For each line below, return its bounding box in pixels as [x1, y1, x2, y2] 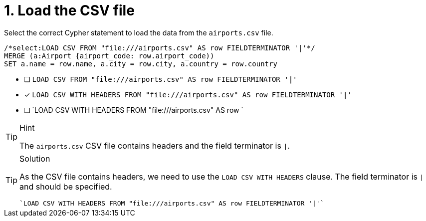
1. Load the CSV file [4, 2, 135, 19]
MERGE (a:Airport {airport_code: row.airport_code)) [4, 51, 214, 60]
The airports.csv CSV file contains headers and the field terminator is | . [19, 140, 290, 151]
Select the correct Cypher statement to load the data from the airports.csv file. [4, 28, 273, 37]
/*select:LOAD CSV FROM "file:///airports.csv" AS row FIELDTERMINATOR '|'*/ [4, 43, 315, 52]
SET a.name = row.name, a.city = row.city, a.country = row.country [4, 59, 277, 68]
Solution [19, 153, 50, 164]
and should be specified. [19, 181, 112, 192]
